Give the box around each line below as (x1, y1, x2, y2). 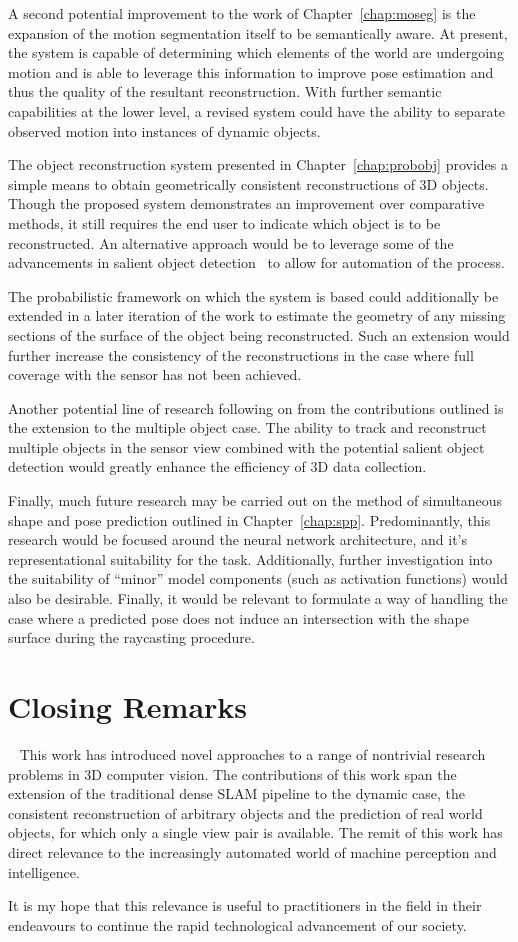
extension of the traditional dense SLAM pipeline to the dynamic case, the (8, 783, 466, 804)
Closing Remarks (8, 686, 248, 726)
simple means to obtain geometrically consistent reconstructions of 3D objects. (8, 173, 489, 194)
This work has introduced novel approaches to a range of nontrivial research (19, 743, 486, 764)
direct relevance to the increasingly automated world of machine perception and (8, 841, 497, 862)
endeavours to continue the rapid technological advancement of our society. (8, 914, 467, 935)
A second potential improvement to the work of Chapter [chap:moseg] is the (8, 3, 476, 23)
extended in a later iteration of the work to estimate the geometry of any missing (8, 305, 506, 326)
